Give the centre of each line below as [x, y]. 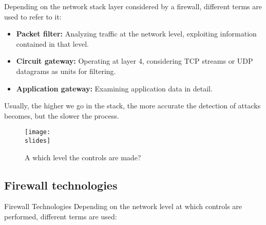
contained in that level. [52, 43]
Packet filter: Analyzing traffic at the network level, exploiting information [136, 34]
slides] [38, 141]
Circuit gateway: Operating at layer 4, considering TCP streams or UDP [135, 61]
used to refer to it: [33, 16]
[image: [38, 132]
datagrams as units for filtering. [66, 71]
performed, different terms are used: [61, 217]
